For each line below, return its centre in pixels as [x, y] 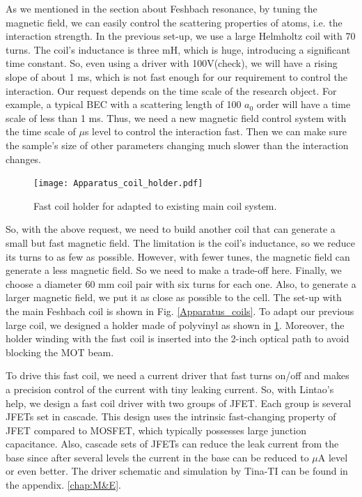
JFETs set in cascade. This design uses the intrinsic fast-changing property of [171, 416]
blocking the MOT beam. [60, 352]
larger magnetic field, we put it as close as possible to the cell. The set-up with [174, 297]
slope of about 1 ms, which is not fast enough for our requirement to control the [176, 76]
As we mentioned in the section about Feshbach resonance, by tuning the [162, 8]
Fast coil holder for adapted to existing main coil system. [155, 205]
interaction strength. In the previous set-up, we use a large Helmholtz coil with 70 [181, 36]
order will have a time [304, 104]
